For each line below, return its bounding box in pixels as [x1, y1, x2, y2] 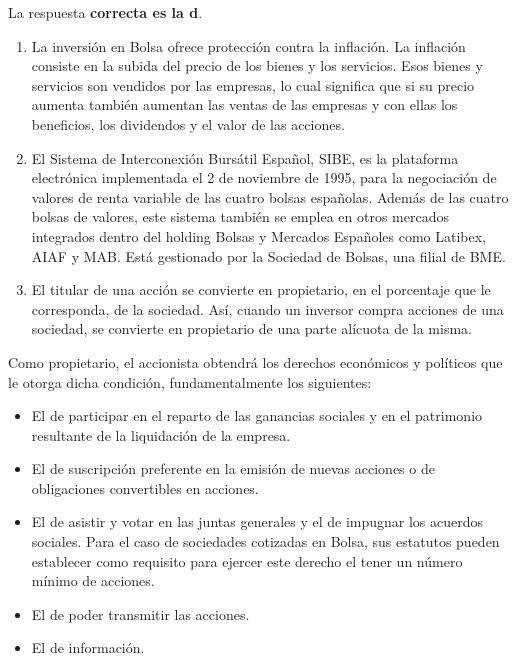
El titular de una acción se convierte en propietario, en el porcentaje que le [31, 279, 491, 300]
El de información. [31, 637, 145, 658]
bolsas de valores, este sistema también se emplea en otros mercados [31, 206, 449, 227]
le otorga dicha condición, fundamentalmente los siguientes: [8, 371, 372, 392]
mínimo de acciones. [31, 570, 155, 591]
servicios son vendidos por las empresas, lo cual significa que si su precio [31, 74, 475, 95]
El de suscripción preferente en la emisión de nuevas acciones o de [31, 458, 435, 479]
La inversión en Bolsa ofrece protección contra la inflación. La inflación [31, 35, 466, 56]
